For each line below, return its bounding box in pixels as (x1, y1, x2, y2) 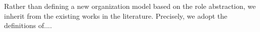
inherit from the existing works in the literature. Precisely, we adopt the (4, 10, 228, 21)
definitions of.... (4, 20, 52, 31)
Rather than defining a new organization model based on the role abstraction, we (4, 1, 256, 11)
